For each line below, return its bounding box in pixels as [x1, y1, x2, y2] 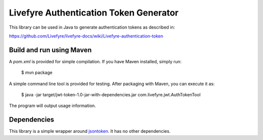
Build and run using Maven [9, 46, 92, 54]
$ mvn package [21, 70, 53, 75]
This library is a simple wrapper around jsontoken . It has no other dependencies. [9, 128, 170, 134]
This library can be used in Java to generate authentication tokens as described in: [9, 24, 175, 30]
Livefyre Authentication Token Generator [9, 7, 179, 18]
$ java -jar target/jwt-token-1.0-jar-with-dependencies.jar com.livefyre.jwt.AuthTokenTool [21, 92, 201, 98]
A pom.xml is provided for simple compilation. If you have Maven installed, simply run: [9, 58, 182, 64]
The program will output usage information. [9, 103, 96, 109]
